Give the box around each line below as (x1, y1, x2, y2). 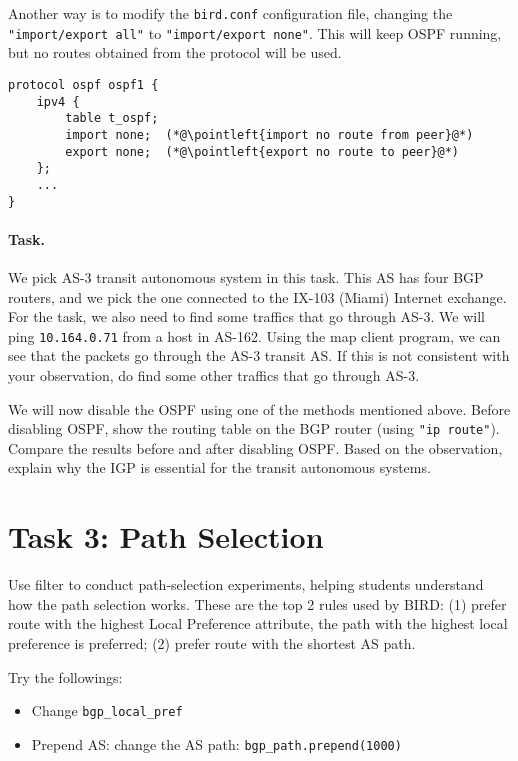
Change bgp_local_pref (31, 700, 183, 721)
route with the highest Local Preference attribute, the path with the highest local (8, 613, 508, 634)
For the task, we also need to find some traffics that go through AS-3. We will (8, 306, 485, 327)
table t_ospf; (65, 111, 159, 126)
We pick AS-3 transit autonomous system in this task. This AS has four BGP (8, 266, 484, 287)
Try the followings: (8, 666, 123, 687)
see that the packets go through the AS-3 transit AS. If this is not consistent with (8, 345, 510, 366)
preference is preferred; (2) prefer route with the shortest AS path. (8, 632, 416, 653)
